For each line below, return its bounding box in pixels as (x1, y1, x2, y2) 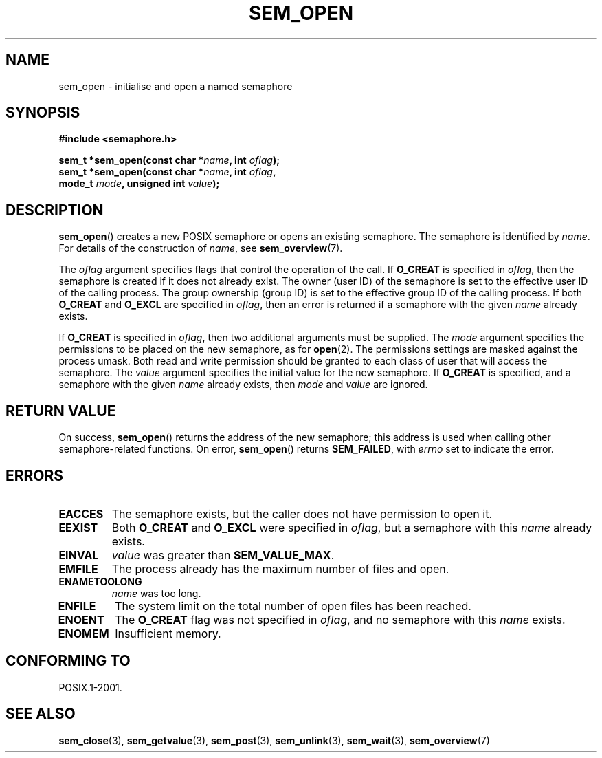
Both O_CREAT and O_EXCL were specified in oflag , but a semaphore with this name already (111, 520, 592, 534)
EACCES (58, 506, 104, 521)
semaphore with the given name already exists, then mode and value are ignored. (58, 378, 428, 391)
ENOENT (58, 612, 104, 627)
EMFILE (58, 561, 98, 576)
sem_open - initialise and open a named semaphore (58, 80, 293, 92)
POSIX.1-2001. (58, 681, 122, 693)
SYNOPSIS (5, 104, 80, 122)
